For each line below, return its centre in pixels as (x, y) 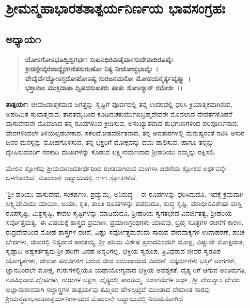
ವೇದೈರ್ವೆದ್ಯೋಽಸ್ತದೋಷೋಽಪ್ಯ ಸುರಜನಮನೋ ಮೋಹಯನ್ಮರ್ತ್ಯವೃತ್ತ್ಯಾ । (108, 78)
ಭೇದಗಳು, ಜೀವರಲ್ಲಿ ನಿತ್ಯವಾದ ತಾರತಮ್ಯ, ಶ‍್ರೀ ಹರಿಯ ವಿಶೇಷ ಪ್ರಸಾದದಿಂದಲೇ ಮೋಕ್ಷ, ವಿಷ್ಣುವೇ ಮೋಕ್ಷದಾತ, (125, 241)
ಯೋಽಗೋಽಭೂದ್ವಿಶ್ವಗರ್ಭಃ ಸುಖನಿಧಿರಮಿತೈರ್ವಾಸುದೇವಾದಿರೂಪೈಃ (99, 59)
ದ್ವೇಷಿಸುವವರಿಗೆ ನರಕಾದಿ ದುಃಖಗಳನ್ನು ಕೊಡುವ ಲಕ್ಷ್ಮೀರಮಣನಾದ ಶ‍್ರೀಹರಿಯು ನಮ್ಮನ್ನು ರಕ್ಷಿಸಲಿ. (111, 151)
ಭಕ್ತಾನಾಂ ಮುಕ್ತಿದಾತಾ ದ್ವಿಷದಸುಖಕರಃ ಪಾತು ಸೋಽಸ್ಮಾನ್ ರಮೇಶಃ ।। (104, 88)
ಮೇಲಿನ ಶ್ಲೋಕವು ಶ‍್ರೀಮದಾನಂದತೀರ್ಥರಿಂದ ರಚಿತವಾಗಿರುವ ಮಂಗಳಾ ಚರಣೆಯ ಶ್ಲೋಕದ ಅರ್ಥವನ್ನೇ (116, 168)
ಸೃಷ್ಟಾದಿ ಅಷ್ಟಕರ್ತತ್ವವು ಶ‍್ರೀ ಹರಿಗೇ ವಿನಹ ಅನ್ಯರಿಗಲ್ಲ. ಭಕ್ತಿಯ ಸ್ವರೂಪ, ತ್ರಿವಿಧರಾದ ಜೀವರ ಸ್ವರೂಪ (113, 251)
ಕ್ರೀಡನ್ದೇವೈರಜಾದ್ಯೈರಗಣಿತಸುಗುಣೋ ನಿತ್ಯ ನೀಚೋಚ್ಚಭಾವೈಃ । (92, 69)
